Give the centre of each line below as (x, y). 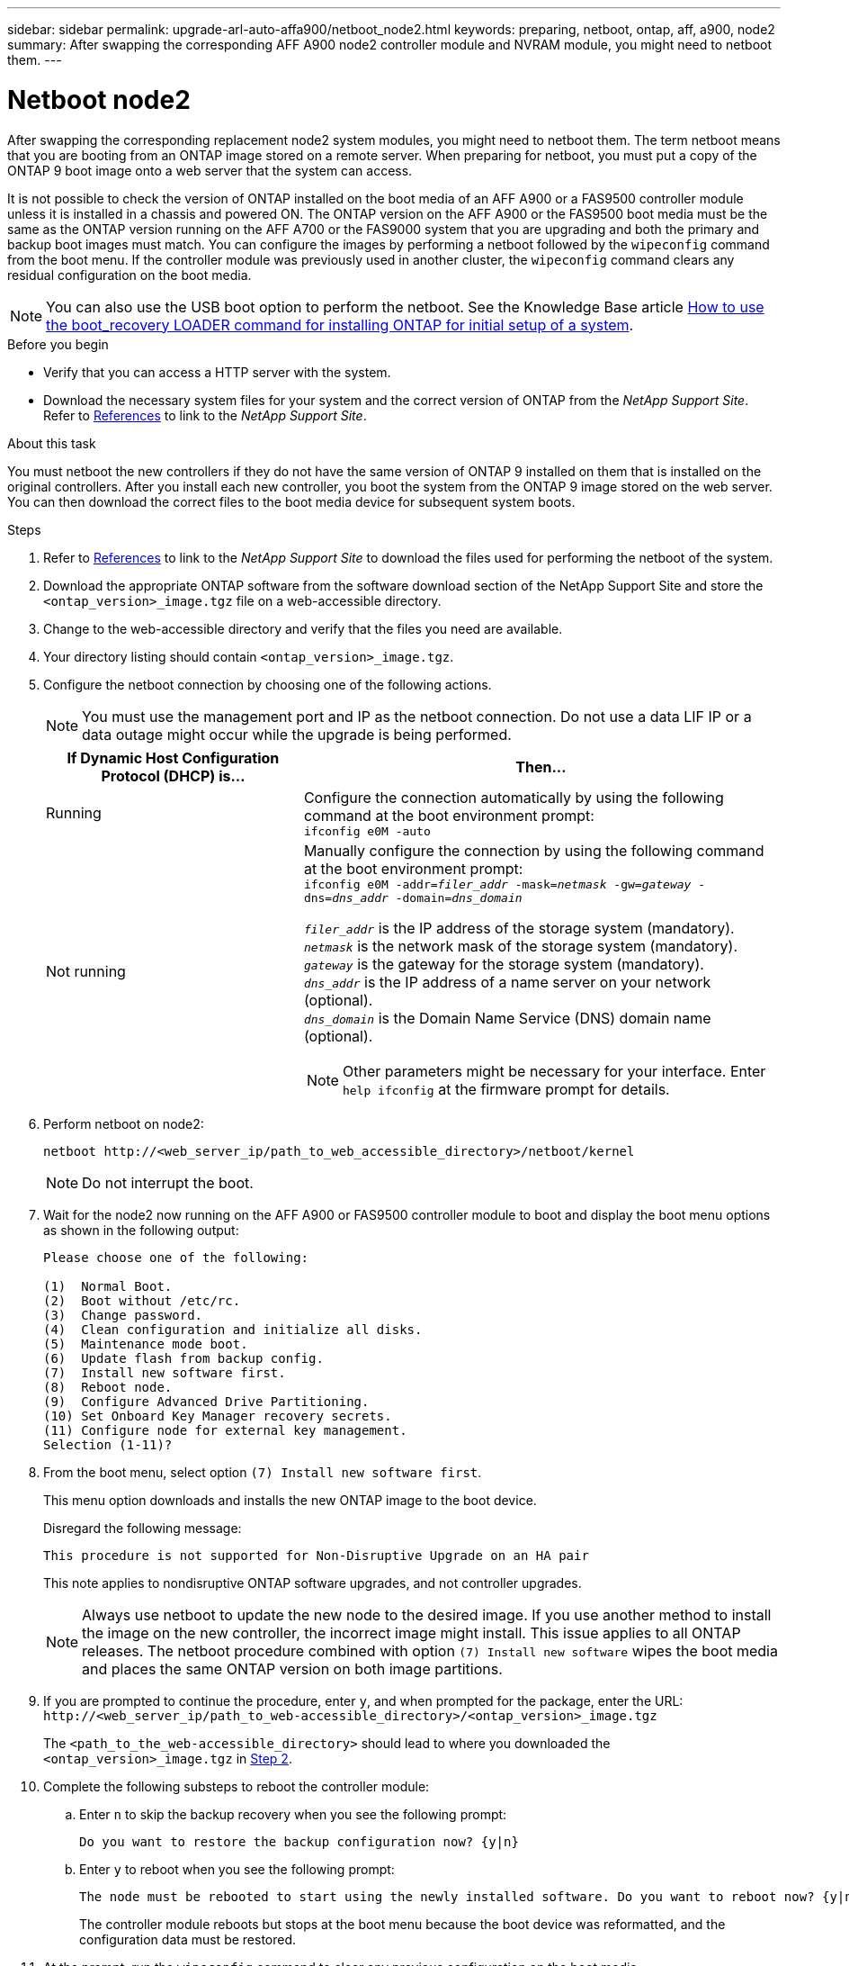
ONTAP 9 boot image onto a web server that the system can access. (210, 170)
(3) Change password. (123, 1315)
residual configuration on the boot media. (130, 275)
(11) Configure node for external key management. (225, 1430)
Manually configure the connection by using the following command (534, 850)
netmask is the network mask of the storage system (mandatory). (521, 946)
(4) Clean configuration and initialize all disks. (233, 1329)
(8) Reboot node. (108, 1387)
